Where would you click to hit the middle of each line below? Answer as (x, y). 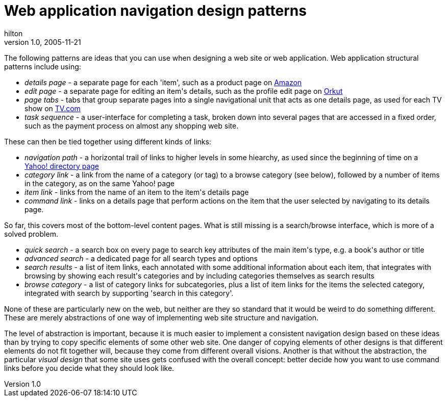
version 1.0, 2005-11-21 (43, 42)
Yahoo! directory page (62, 166)
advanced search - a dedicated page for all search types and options (141, 258)
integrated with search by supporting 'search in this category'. (129, 293)
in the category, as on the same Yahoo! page (100, 183)
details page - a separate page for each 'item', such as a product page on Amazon (163, 82)
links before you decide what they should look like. (89, 368)
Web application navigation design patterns (155, 11)
